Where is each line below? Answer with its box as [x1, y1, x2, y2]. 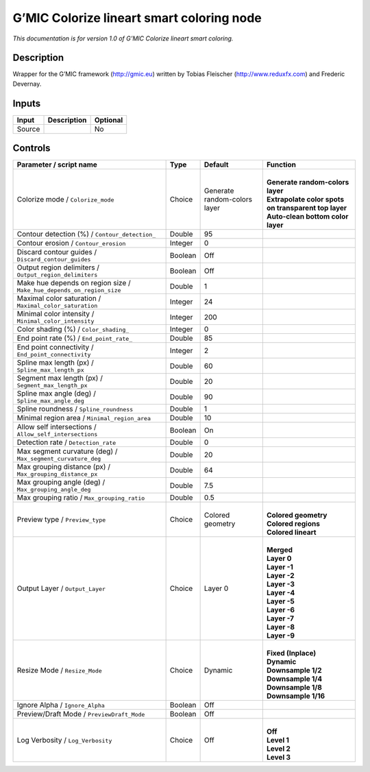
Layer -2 [266, 571, 295, 581]
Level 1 [266, 736, 289, 745]
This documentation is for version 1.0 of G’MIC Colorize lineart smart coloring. [12, 34, 234, 43]
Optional [94, 115, 123, 125]
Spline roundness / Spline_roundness [16, 405, 134, 414]
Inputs [12, 97, 41, 109]
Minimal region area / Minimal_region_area [16, 413, 151, 423]
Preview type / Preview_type [16, 515, 106, 524]
